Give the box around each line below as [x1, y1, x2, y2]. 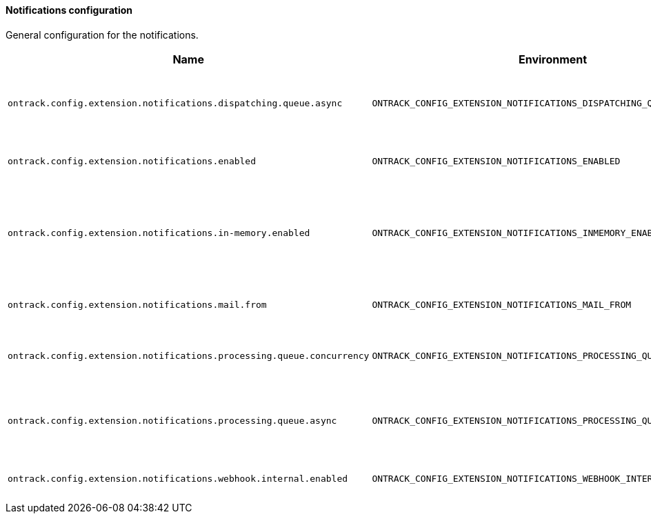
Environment [518, 52, 588, 66]
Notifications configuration [6, 4, 132, 16]
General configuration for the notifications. [6, 28, 199, 41]
